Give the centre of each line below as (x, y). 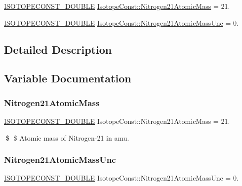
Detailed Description (58, 49)
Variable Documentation (68, 78)
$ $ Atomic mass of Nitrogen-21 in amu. (67, 137)
